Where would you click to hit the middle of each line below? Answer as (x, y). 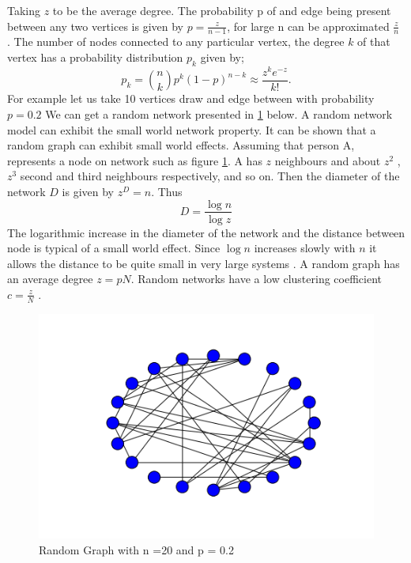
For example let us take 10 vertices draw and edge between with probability (191, 98)
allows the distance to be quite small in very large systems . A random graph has (204, 263)
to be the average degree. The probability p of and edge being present (222, 10)
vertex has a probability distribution (95, 57)
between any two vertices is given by (95, 26)
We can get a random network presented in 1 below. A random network (219, 113)
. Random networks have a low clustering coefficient (256, 279)
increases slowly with (305, 248)
